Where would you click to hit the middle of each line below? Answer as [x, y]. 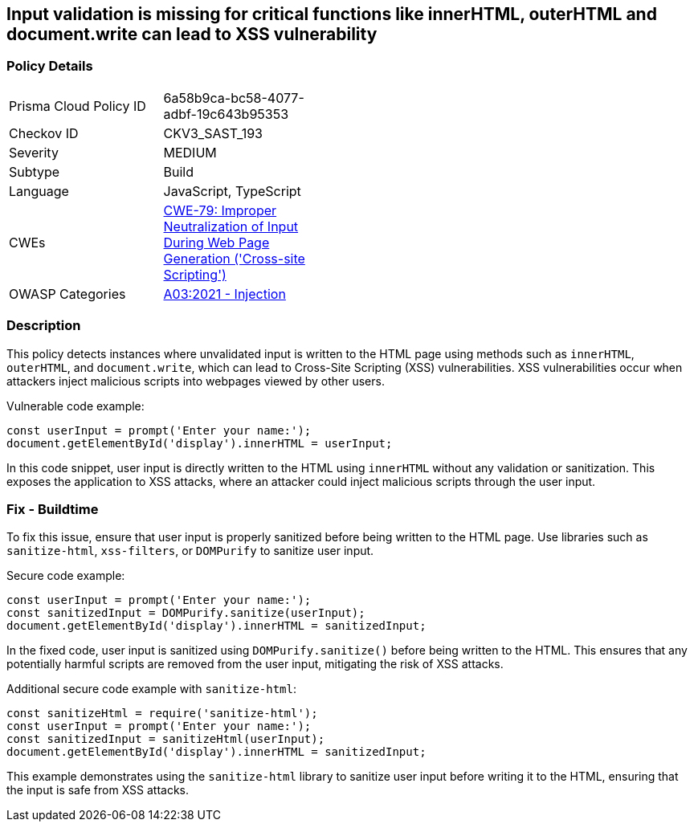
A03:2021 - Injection [225, 294]
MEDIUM [190, 152]
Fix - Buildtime [53, 509]
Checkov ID [44, 133]
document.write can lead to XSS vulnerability [192, 34]
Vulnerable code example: [76, 406]
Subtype [35, 171]
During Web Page [216, 242]
